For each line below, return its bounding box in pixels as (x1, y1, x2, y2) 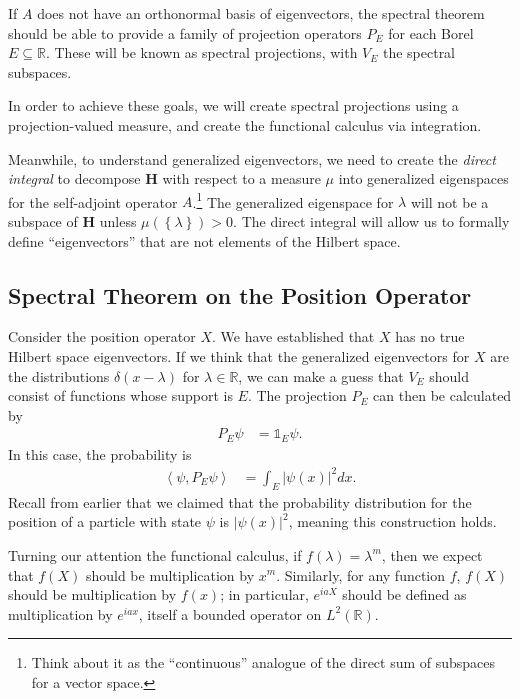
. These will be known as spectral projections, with (45, 42, 358, 63)
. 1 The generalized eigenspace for (192, 188, 394, 212)
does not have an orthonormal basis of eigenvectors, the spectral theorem (37, 3, 485, 23)
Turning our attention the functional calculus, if (8, 544, 302, 565)
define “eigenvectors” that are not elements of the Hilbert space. (8, 230, 401, 251)
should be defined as (342, 584, 467, 605)
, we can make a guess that (238, 365, 404, 386)
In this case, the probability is (8, 443, 192, 464)
